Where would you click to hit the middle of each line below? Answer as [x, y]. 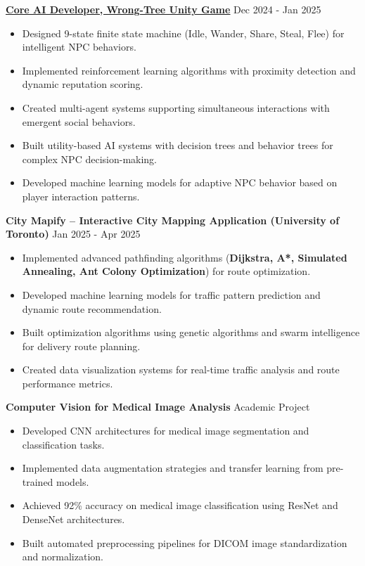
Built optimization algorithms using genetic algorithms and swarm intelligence [191, 332]
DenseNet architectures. [73, 519]
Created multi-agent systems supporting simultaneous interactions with [176, 107]
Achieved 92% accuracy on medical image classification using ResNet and [180, 505]
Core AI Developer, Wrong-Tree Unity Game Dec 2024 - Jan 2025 [164, 9]
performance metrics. [68, 383]
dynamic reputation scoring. [83, 84]
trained [38, 481]
